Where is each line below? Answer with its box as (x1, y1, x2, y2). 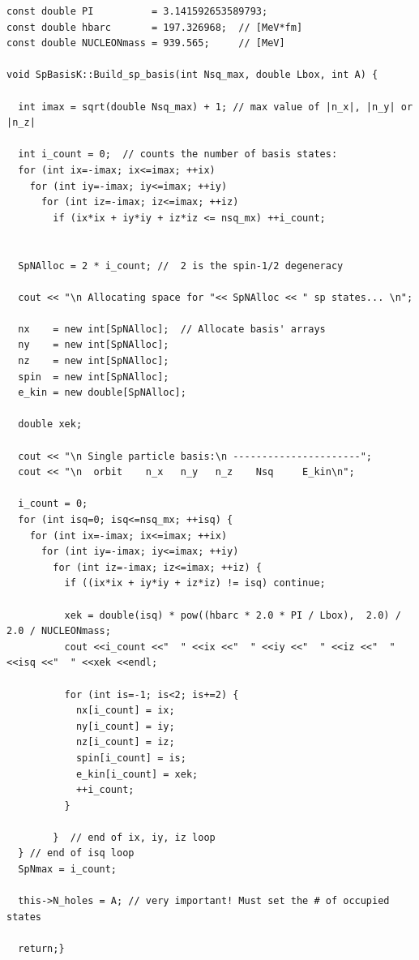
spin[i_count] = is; (75, 752, 186, 764)
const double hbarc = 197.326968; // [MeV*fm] (6, 21, 303, 33)
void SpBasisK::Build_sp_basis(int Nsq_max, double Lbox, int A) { (6, 69, 378, 81)
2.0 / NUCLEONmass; (6, 625, 111, 637)
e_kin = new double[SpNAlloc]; (18, 387, 186, 399)
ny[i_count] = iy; (75, 720, 175, 732)
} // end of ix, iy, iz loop (53, 831, 216, 843)
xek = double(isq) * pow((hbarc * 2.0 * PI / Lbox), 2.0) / (64, 609, 401, 621)
